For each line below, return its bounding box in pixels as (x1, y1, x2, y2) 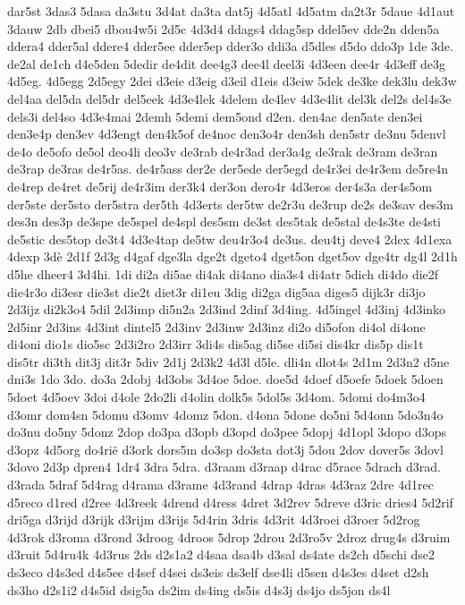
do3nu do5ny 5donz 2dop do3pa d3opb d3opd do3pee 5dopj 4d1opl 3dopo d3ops (7, 422, 446, 441)
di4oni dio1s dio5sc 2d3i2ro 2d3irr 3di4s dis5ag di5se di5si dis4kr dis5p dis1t (7, 335, 424, 354)
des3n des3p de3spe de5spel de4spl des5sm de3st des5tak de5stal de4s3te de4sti (7, 212, 442, 231)
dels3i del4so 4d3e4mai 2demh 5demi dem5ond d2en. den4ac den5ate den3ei (7, 107, 423, 125)
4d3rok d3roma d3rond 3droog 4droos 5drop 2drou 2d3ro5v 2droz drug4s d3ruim (7, 527, 451, 546)
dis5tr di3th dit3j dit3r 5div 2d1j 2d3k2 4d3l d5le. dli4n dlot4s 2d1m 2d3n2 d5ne (7, 352, 450, 371)
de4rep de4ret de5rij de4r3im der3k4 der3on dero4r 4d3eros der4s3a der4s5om (7, 176, 433, 195)
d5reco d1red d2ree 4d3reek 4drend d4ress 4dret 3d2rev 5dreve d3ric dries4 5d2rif (7, 492, 453, 511)
